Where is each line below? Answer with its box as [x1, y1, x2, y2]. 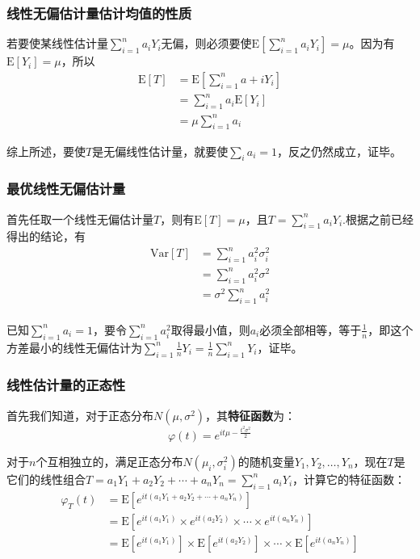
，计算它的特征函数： [292, 470, 406, 487]
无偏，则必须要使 [161, 35, 252, 52]
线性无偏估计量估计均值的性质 [6, 2, 192, 23]
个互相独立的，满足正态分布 [36, 452, 183, 469]
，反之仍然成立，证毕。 [277, 142, 402, 159]
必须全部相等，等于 [259, 321, 362, 338]
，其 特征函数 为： [205, 406, 296, 423]
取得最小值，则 [170, 321, 250, 338]
